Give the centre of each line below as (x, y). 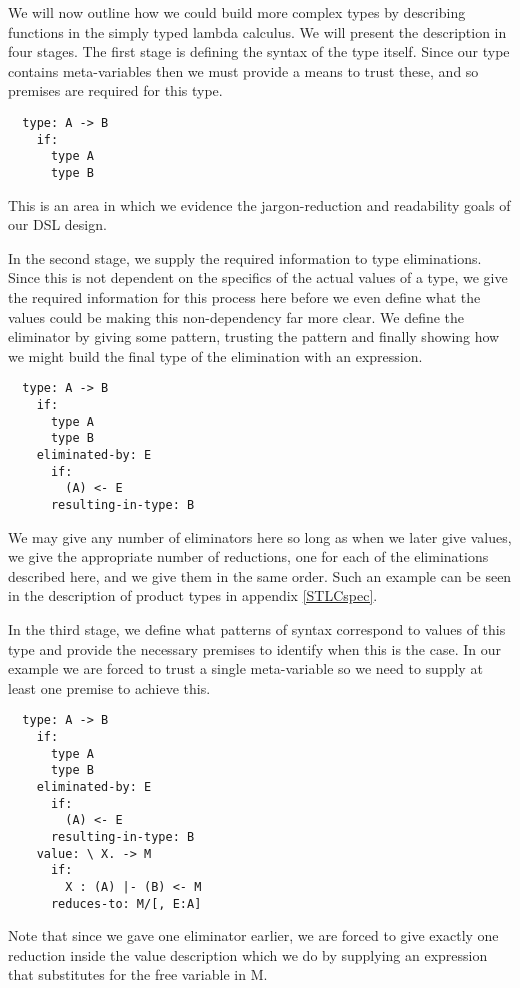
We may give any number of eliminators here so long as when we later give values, (260, 536)
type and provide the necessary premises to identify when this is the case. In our (254, 648)
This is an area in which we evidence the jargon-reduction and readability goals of (259, 204)
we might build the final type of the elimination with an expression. (215, 355)
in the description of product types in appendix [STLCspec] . (193, 595)
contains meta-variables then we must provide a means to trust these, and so (243, 70)
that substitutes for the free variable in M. (138, 974)
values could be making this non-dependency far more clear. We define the (236, 316)
